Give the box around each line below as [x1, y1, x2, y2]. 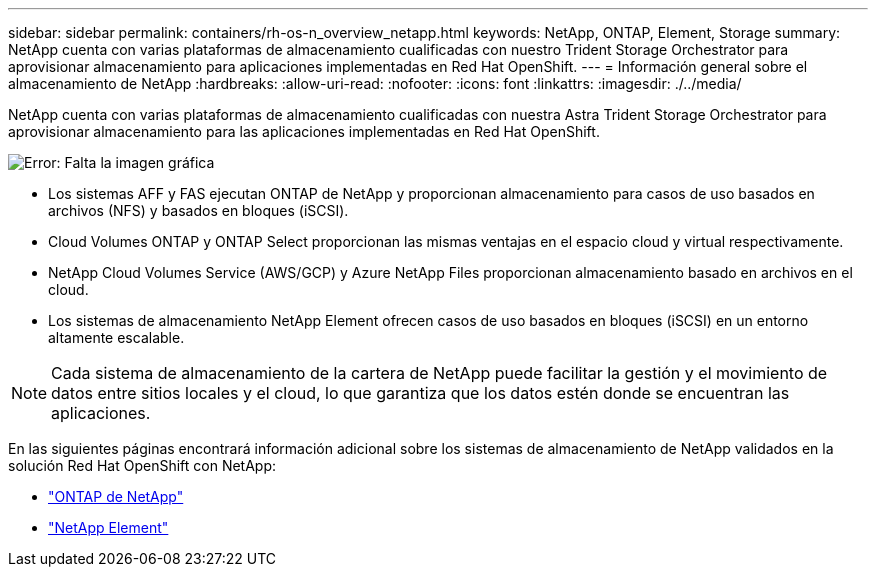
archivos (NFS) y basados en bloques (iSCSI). [48, 202, 349, 219]
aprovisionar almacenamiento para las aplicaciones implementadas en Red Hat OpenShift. [8, 123, 600, 140]
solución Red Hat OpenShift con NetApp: [8, 457, 277, 474]
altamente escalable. [48, 329, 185, 346]
